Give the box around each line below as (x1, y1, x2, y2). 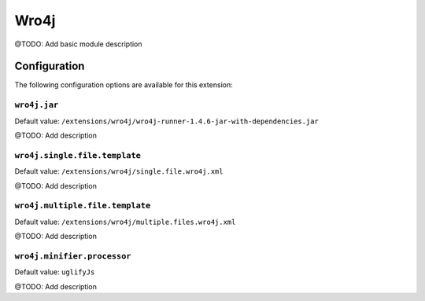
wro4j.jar (14, 100, 59, 110)
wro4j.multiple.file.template (14, 200, 151, 211)
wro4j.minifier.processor (14, 251, 131, 261)
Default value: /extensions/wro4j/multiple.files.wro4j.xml (14, 217, 236, 226)
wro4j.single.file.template (14, 150, 142, 160)
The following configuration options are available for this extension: (14, 80, 233, 90)
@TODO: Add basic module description (14, 39, 142, 49)
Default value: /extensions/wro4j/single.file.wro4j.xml (14, 167, 224, 176)
